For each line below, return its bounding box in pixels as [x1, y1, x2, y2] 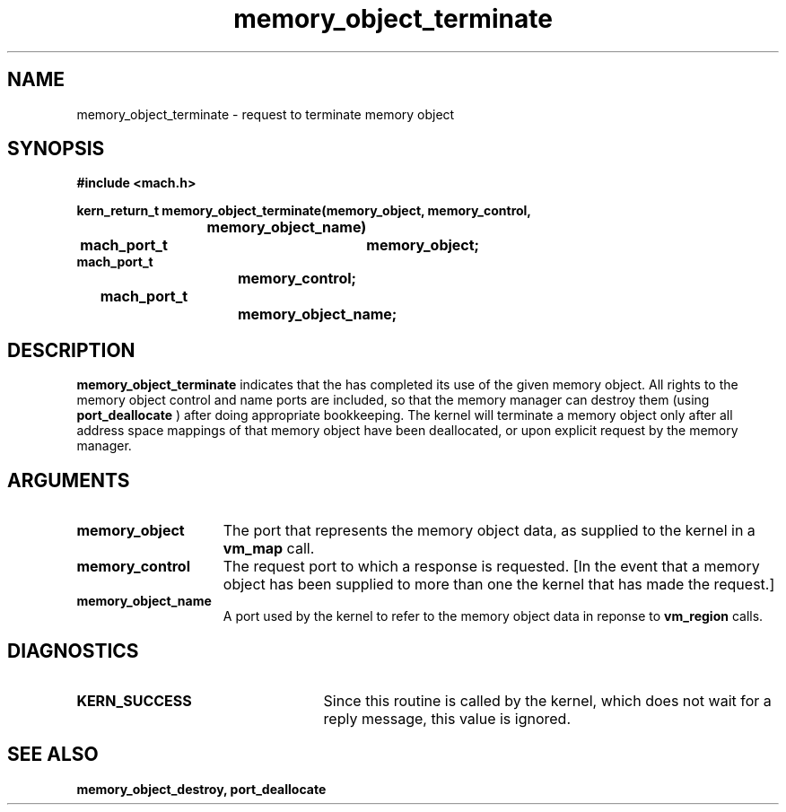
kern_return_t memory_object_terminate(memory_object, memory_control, [76, 203, 532, 219]
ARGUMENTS [7, 468, 130, 492]
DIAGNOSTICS [7, 639, 139, 662]
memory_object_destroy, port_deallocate [76, 781, 327, 797]
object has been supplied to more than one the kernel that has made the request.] [223, 575, 775, 594]
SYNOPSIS [7, 137, 105, 161]
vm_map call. [223, 539, 315, 558]
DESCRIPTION [7, 338, 135, 362]
